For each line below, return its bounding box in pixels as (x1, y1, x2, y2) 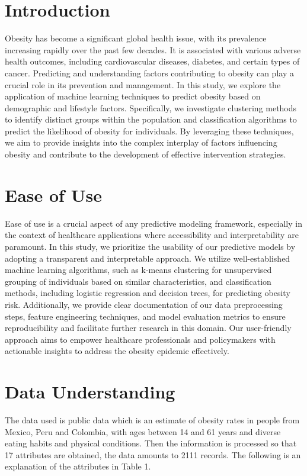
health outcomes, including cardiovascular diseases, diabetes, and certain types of (5, 55, 300, 67)
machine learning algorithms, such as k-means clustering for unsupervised (5, 263, 272, 276)
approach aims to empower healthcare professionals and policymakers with (5, 333, 276, 345)
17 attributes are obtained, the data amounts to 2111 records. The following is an (5, 448, 301, 461)
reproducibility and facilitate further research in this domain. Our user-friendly (5, 321, 292, 334)
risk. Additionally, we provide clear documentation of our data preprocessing (5, 298, 283, 310)
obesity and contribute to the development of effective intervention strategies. (5, 148, 286, 160)
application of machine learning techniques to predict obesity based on (5, 90, 261, 102)
